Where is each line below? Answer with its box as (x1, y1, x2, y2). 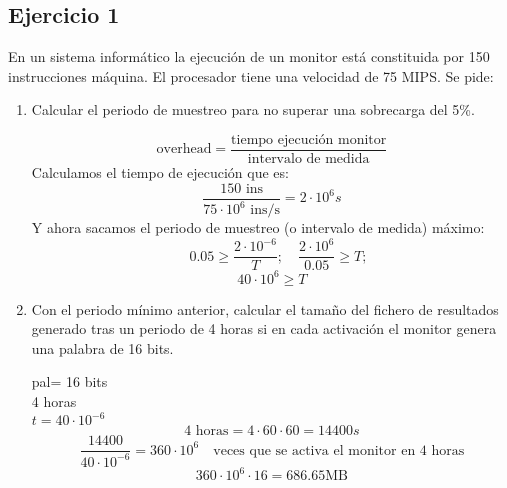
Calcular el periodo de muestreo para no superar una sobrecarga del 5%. (31, 99, 475, 120)
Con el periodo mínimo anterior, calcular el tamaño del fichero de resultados (31, 298, 499, 319)
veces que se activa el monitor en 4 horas (213, 443, 465, 458)
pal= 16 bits (31, 371, 108, 392)
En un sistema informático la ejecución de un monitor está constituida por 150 (8, 46, 490, 67)
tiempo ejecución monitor (231, 132, 387, 147)
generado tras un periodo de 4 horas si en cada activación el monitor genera (31, 318, 497, 339)
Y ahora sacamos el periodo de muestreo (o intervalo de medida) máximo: (31, 217, 485, 238)
